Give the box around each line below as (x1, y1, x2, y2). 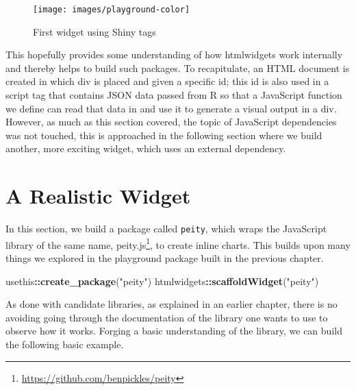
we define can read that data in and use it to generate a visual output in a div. (5, 101, 337, 115)
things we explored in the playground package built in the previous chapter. (5, 251, 324, 265)
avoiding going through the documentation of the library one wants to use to (5, 310, 328, 324)
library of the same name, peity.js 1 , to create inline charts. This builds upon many (5, 235, 351, 252)
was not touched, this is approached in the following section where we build (5, 127, 322, 142)
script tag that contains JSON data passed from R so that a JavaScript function (5, 88, 342, 102)
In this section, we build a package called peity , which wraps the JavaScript (5, 221, 327, 236)
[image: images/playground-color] (33, 5, 190, 14)
